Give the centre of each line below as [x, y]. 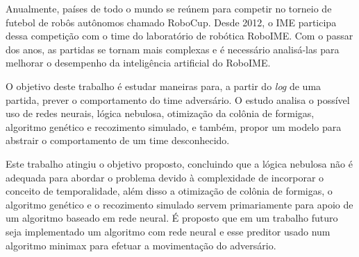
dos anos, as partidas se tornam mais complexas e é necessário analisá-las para [173, 49]
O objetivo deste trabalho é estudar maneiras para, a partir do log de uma [164, 86]
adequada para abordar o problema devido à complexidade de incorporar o [165, 177]
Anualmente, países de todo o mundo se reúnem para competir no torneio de [169, 8]
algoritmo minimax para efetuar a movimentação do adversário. [141, 245]
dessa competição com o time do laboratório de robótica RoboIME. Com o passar [179, 36]
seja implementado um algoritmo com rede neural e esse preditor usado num [168, 231]
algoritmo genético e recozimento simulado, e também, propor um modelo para [174, 126]
